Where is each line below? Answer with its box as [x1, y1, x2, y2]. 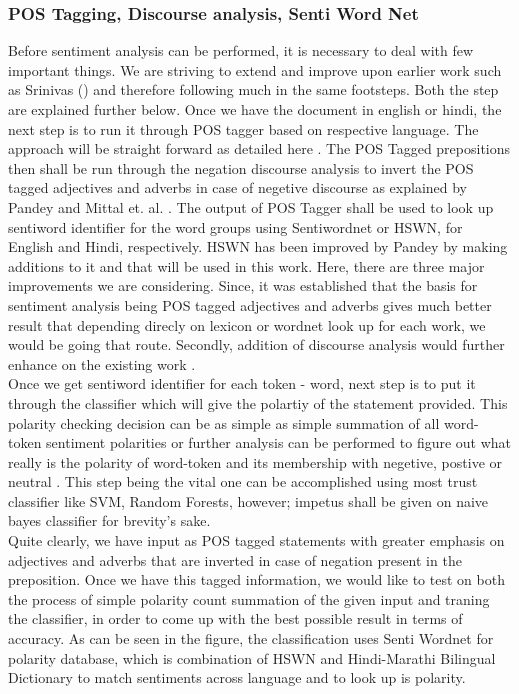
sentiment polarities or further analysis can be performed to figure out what [46, 432, 512, 453]
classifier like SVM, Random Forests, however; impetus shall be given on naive [8, 490, 489, 511]
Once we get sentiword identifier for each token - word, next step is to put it [8, 373, 476, 394]
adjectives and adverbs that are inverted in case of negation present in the [8, 549, 462, 570]
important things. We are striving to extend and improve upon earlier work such [8, 59, 502, 80]
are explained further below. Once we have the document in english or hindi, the [8, 99, 502, 119]
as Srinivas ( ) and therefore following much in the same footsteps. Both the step [8, 79, 499, 100]
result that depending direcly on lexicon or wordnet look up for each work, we [8, 314, 486, 335]
